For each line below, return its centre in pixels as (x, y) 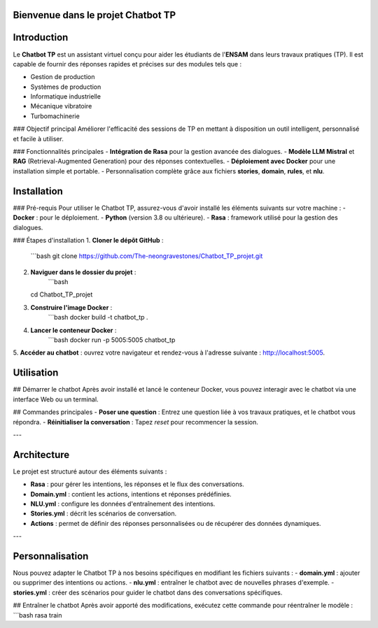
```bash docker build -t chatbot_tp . (98, 317)
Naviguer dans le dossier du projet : (83, 272)
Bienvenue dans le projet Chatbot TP (94, 15)
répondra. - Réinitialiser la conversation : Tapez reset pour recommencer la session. (135, 422)
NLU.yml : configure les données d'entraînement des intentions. (123, 504)
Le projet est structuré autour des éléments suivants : (90, 471)
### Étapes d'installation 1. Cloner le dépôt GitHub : (88, 240)
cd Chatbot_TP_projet (62, 294)
